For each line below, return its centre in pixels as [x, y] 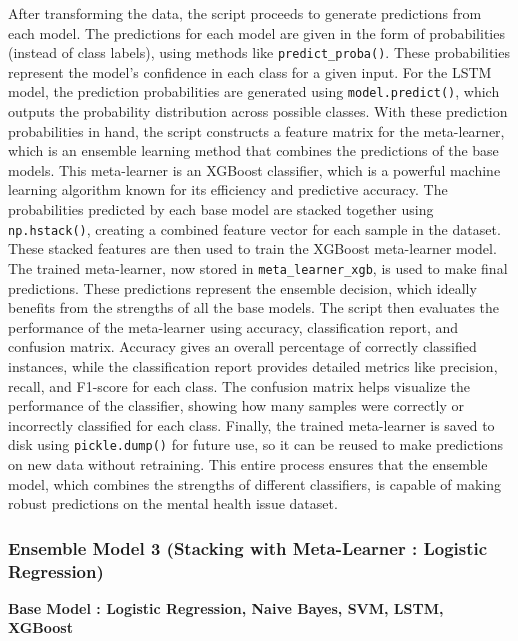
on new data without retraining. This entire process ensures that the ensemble [248, 463]
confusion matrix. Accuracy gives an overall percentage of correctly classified [242, 346]
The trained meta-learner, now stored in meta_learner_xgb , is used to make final [258, 267]
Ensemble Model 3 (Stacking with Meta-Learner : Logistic [248, 547]
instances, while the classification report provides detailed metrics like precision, [253, 365]
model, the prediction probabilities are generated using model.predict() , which [254, 91]
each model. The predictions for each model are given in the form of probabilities [256, 32]
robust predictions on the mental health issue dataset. [173, 503]
